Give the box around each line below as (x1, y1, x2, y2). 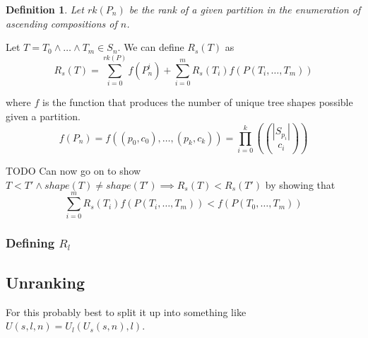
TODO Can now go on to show (6, 163, 141, 178)
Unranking (6, 271, 85, 293)
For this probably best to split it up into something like (6, 304, 247, 319)
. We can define (117, 40, 184, 54)
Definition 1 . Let (6, 2, 84, 16)
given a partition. (6, 108, 81, 123)
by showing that (265, 177, 336, 192)
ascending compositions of (6, 16, 117, 30)
